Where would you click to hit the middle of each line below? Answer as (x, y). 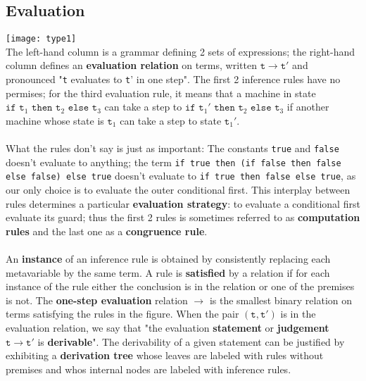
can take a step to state (171, 120)
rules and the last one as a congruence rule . (107, 231)
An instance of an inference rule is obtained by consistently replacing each (168, 259)
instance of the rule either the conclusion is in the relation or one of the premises (180, 286)
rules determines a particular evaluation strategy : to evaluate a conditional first (183, 203)
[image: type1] (41, 39)
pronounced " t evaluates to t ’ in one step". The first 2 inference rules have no (173, 79)
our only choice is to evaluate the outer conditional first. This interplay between (178, 190)
